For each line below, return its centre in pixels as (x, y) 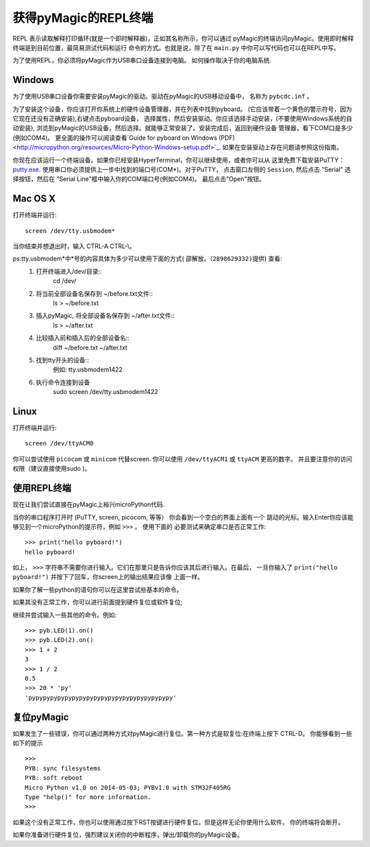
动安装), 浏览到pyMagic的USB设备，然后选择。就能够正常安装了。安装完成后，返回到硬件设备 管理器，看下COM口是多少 (183, 128)
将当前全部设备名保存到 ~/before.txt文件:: (95, 293)
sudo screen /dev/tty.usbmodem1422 (106, 392)
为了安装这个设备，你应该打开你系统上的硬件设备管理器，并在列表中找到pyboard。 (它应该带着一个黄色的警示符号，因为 (182, 109)
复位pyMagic (41, 717)
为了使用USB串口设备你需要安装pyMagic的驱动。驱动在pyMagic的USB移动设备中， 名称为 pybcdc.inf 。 (163, 97)
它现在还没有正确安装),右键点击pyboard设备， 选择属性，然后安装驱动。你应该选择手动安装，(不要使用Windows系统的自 (183, 119)
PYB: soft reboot (54, 778)
